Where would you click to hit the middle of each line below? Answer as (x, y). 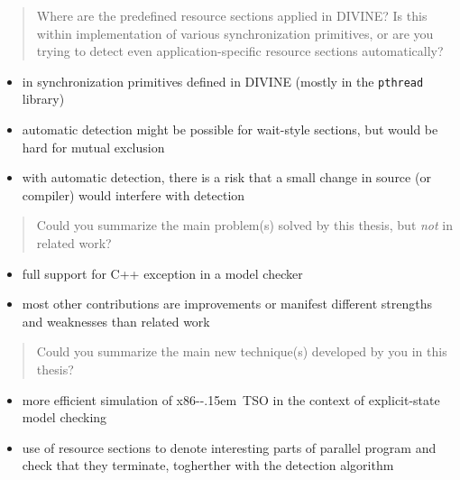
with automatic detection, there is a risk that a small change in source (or (226, 177)
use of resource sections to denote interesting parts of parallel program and (229, 447)
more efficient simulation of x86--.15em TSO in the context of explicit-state (231, 399)
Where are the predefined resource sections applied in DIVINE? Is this (232, 15)
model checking (64, 417)
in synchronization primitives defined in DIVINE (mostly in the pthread (223, 81)
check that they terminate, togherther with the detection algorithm (208, 465)
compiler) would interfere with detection (133, 194)
